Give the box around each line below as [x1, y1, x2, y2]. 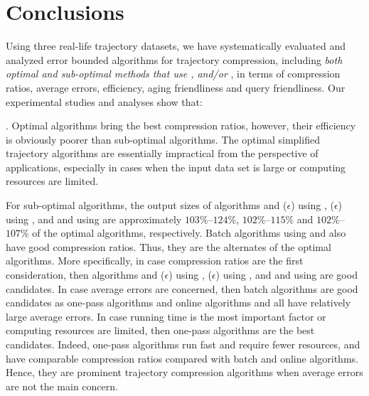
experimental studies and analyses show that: [6, 94, 203, 109]
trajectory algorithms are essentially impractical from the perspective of [6, 146, 319, 161]
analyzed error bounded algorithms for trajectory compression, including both [6, 52, 343, 67]
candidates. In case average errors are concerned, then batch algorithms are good [6, 281, 358, 296]
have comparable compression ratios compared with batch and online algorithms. [6, 350, 358, 365]
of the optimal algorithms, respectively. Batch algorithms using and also [32, 225, 346, 240]
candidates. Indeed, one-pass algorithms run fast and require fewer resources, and [6, 337, 360, 351]
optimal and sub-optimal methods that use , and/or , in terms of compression [6, 66, 341, 81]
